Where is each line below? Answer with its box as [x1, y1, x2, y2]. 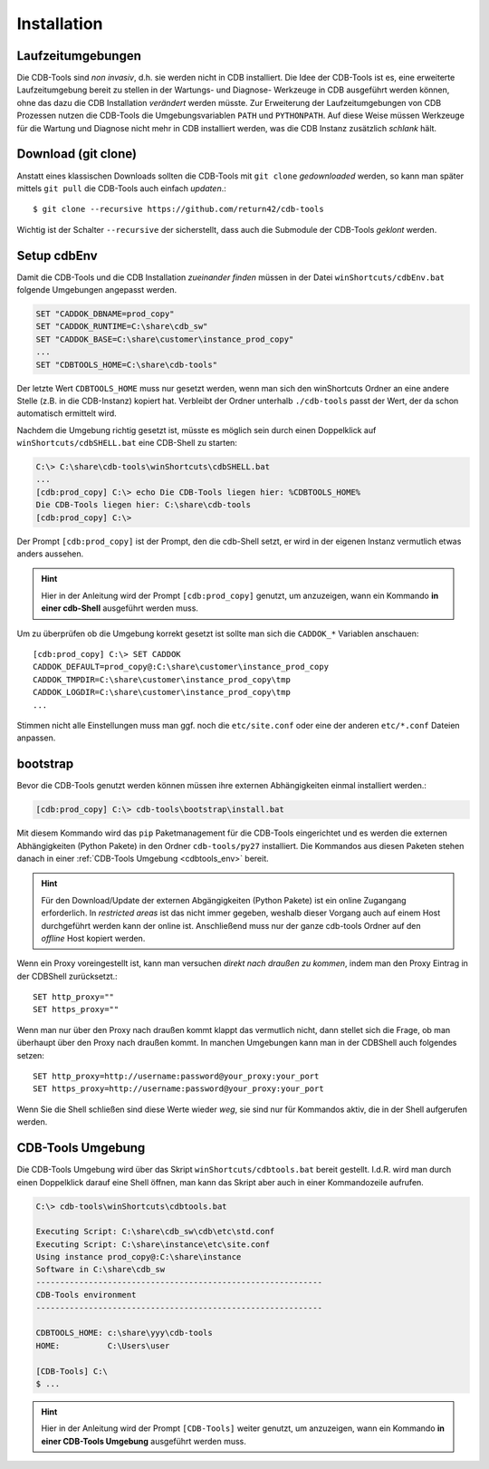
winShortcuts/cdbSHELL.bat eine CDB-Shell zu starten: [16, 438, 237, 449]
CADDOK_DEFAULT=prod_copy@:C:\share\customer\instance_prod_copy [33, 662, 330, 672]
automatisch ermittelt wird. [16, 408, 117, 419]
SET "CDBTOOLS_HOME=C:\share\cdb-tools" [35, 359, 217, 370]
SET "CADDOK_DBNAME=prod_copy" [35, 308, 176, 319]
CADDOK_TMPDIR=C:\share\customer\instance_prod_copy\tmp [33, 674, 292, 684]
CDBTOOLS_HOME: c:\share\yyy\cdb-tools [35, 1328, 213, 1339]
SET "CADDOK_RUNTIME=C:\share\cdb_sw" [35, 322, 208, 332]
